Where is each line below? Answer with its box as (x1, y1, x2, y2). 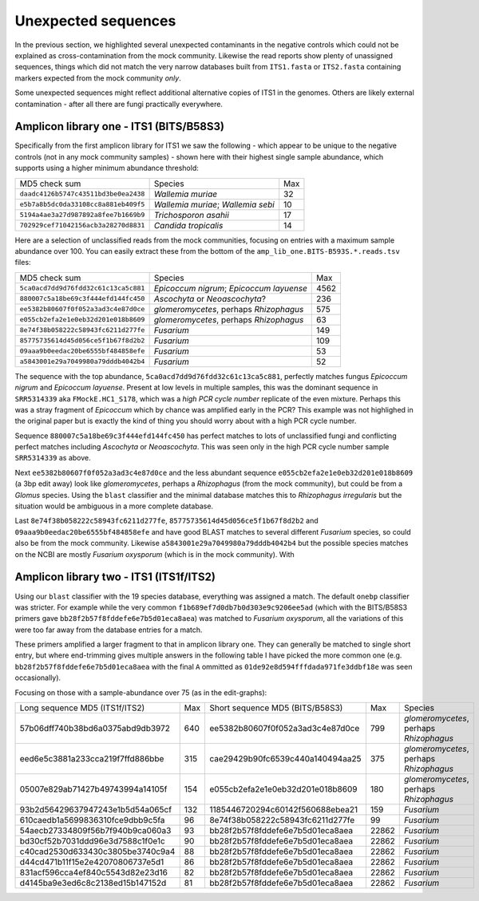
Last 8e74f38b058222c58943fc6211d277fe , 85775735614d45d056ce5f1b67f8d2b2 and (14, 516, 319, 526)
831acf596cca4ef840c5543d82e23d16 (19, 867, 168, 878)
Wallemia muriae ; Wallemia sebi (153, 199, 275, 210)
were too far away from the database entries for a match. (14, 625, 203, 634)
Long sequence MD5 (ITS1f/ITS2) (19, 702, 145, 713)
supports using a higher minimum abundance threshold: (14, 164, 199, 173)
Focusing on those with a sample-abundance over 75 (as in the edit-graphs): (14, 687, 267, 697)
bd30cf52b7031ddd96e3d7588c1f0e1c (19, 836, 165, 847)
